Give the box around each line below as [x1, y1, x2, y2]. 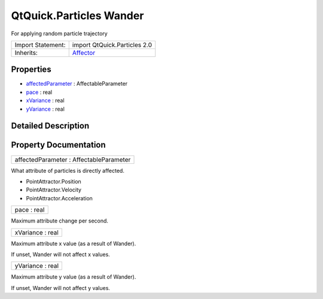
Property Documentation [11, 140, 106, 150]
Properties [11, 65, 51, 75]
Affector [72, 48, 96, 57]
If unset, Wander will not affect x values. [11, 251, 110, 258]
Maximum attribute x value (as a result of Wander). [11, 240, 136, 247]
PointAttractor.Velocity [26, 186, 82, 194]
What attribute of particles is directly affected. [11, 167, 125, 174]
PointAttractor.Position [26, 178, 82, 185]
